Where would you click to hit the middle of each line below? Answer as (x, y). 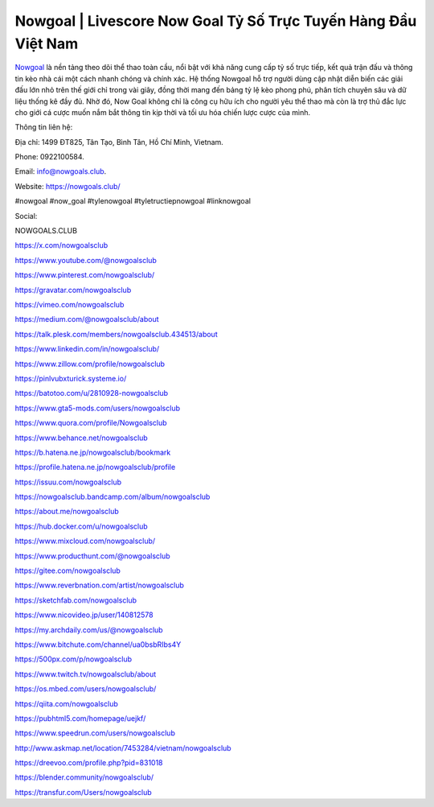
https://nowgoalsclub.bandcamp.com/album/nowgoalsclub (113, 497)
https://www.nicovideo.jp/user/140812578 (84, 615)
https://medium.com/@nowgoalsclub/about (87, 319)
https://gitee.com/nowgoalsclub (68, 570)
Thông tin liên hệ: (44, 127)
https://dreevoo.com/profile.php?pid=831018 (89, 763)
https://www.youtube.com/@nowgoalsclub (86, 260)
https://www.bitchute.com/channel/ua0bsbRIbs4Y (98, 644)
